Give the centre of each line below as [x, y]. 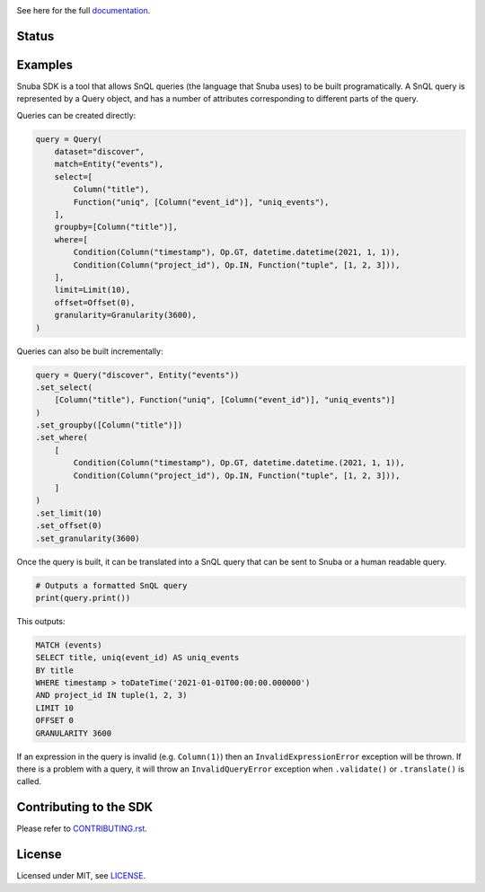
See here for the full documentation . [84, 10]
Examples [45, 64]
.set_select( [64, 387]
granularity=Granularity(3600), [126, 315]
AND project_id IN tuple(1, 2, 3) [111, 695]
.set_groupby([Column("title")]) [109, 425]
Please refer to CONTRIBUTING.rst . [82, 829]
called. [29, 782]
